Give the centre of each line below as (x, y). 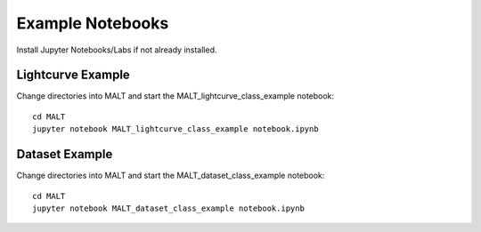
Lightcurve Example (73, 75)
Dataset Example (65, 154)
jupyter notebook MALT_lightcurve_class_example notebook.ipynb (176, 129)
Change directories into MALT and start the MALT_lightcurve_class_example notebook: (175, 96)
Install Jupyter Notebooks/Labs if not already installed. (117, 50)
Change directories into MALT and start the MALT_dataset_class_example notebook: (171, 176)
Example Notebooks (93, 23)
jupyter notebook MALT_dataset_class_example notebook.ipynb (168, 208)
